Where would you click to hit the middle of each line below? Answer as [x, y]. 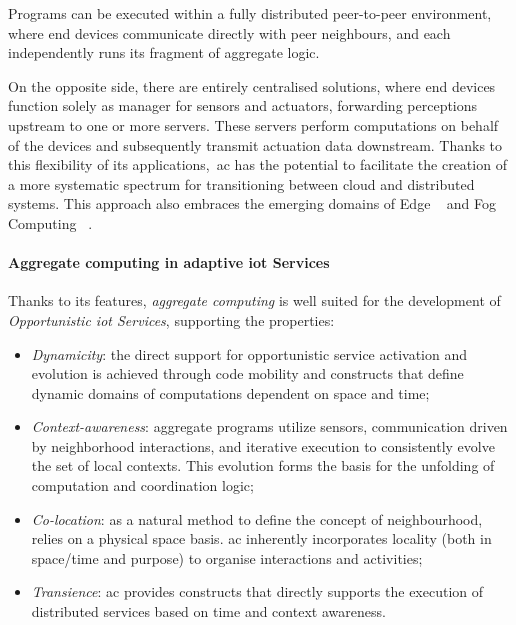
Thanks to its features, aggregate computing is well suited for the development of [254, 300]
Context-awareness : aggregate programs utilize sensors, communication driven [269, 426]
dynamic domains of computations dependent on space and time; [230, 392]
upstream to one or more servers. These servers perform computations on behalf [253, 124]
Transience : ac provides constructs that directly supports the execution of [257, 591]
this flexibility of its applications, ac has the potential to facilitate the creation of [257, 164]
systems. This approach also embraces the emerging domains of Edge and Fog [252, 203]
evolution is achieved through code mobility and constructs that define [247, 373]
